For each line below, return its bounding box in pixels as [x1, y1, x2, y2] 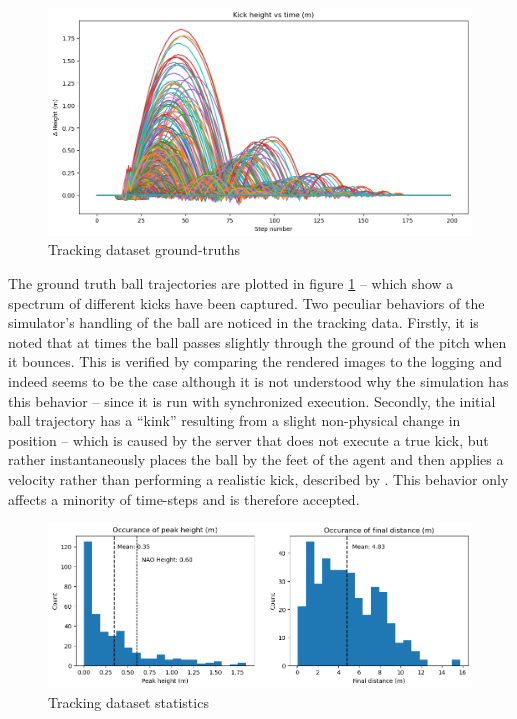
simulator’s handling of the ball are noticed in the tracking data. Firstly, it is [8, 312, 479, 333]
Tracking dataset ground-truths [48, 239, 241, 260]
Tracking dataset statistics [48, 691, 209, 712]
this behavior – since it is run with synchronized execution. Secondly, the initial [8, 390, 496, 411]
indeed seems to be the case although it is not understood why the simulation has [8, 371, 509, 392]
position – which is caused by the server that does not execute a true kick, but [8, 429, 489, 450]
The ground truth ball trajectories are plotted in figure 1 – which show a [8, 273, 454, 294]
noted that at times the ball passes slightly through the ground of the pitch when [8, 331, 507, 352]
